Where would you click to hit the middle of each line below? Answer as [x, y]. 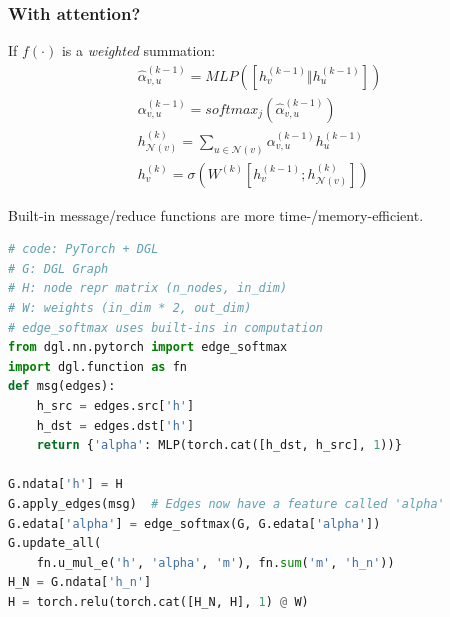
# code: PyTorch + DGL [83, 249]
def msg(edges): [62, 386]
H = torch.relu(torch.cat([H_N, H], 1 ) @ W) [158, 601]
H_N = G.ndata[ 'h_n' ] [80, 582]
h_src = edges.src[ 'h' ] [115, 405]
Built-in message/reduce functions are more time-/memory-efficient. [216, 214]
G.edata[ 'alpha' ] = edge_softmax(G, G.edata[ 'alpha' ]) [194, 523]
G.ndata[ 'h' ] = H [65, 484]
